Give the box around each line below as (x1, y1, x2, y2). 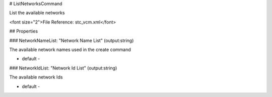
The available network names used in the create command (9, 46, 131, 52)
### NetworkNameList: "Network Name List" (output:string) (9, 37, 134, 43)
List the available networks (9, 10, 65, 16)
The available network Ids (9, 74, 63, 80)
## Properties (9, 28, 38, 34)
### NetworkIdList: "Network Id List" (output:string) (9, 65, 117, 71)
